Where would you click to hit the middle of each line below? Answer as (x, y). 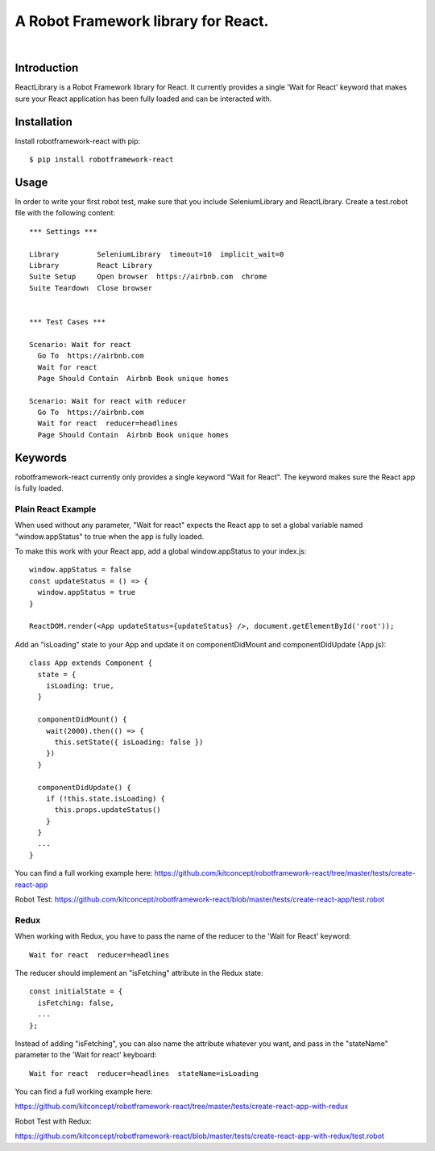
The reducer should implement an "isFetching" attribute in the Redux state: (139, 973)
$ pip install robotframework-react (101, 160)
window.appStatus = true (87, 592)
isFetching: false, (76, 1002)
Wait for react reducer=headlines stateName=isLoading (144, 1073)
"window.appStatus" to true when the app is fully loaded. (110, 536)
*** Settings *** (63, 231)
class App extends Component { (91, 663)
